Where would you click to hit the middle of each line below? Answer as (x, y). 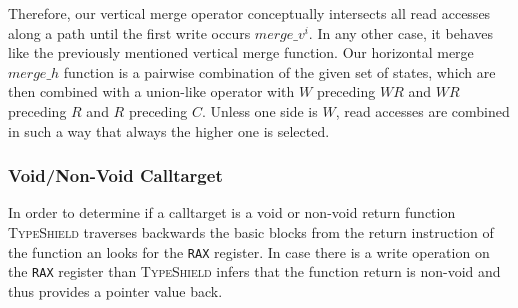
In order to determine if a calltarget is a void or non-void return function (232, 212)
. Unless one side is (259, 110)
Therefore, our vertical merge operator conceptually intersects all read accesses (249, 13)
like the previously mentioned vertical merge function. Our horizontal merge (241, 52)
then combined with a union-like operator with (151, 91)
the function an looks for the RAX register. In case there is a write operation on (249, 251)
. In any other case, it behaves (400, 32)
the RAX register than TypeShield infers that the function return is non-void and (254, 271)
